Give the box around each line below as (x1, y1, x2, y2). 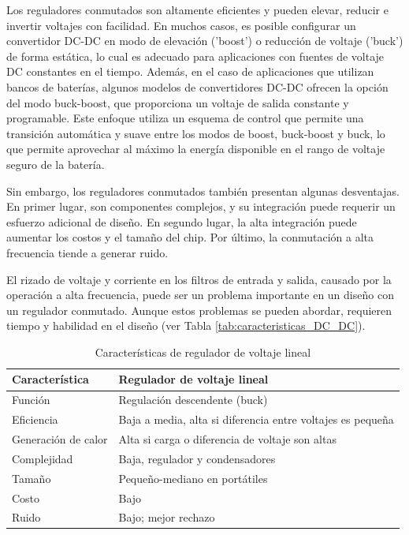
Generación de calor (12, 431, 108, 447)
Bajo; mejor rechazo (118, 509, 215, 526)
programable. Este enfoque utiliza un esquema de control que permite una (6, 110, 364, 126)
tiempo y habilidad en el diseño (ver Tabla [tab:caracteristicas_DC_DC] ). (6, 317, 366, 334)
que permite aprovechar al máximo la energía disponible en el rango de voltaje (6, 140, 385, 157)
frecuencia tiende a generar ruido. (6, 244, 169, 260)
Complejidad (12, 450, 73, 466)
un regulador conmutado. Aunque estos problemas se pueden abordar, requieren (6, 301, 392, 318)
